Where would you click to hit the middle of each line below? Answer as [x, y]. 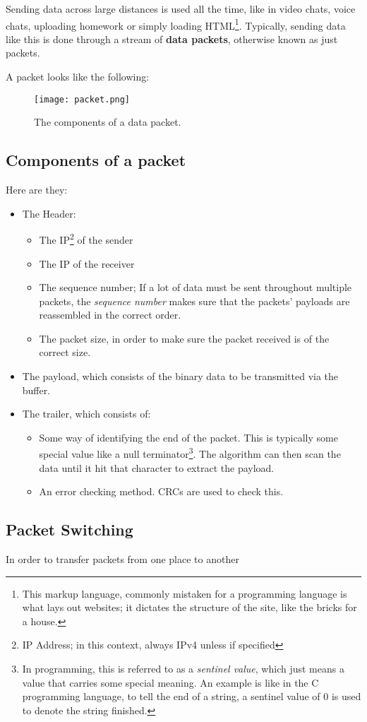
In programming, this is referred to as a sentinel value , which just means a [183, 669]
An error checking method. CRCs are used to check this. [161, 491]
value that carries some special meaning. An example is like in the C [170, 682]
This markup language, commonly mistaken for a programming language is [185, 593]
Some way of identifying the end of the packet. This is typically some [188, 437]
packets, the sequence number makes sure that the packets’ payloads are [194, 301]
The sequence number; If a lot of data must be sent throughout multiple [195, 287]
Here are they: [37, 190]
